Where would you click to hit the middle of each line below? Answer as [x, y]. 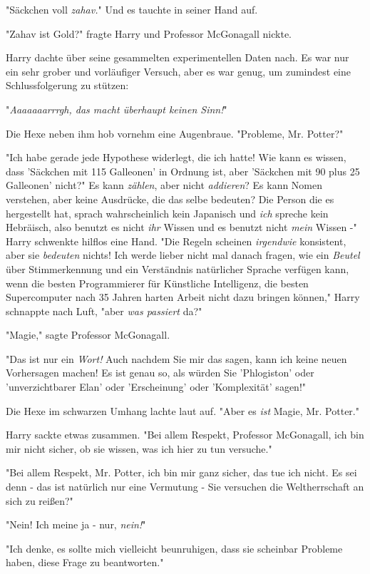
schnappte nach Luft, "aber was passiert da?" [104, 311]
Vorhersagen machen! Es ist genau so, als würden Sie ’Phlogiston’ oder [160, 373]
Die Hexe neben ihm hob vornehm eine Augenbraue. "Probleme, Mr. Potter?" [175, 133]
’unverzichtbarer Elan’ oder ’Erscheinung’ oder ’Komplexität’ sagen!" [156, 387]
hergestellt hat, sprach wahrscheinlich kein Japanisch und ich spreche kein [167, 213]
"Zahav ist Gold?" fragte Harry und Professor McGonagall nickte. [149, 33]
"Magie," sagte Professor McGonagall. [88, 335]
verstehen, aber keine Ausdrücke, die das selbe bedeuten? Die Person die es [170, 199]
